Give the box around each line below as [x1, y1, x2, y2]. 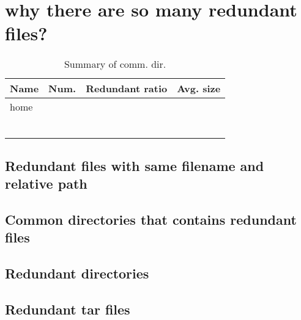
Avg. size [177, 81, 221, 96]
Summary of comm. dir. [64, 57, 166, 71]
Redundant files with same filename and [5, 156, 264, 175]
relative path [5, 174, 87, 193]
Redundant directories [5, 264, 149, 283]
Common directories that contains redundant [5, 209, 297, 228]
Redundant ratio [86, 81, 168, 96]
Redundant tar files [5, 299, 130, 318]
